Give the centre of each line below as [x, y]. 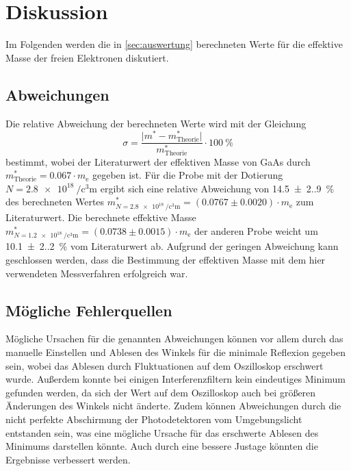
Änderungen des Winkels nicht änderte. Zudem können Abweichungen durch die [173, 406]
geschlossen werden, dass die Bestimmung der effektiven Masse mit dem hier [166, 260]
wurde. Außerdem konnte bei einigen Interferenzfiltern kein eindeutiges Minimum [175, 379]
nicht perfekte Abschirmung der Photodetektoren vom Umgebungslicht [154, 419]
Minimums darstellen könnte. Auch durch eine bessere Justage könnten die [162, 446]
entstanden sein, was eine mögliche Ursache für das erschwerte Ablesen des [162, 432]
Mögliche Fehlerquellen [89, 310]
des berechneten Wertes [55, 202]
